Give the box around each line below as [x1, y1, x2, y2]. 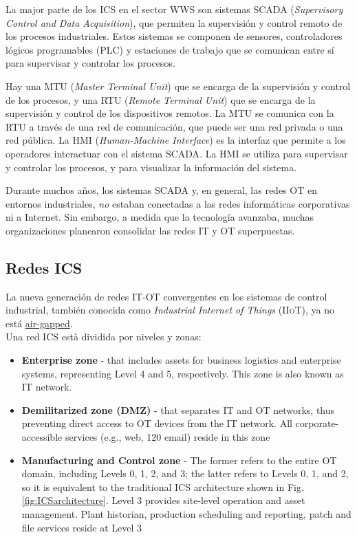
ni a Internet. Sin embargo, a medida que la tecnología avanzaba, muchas [6, 210, 314, 224]
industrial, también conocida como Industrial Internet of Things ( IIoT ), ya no [6, 303, 335, 317]
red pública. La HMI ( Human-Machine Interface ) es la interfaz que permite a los [6, 133, 346, 147]
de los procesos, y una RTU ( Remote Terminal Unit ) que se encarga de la [6, 92, 316, 107]
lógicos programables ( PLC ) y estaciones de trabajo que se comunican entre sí [6, 42, 334, 56]
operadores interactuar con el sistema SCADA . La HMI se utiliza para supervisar [6, 146, 348, 160]
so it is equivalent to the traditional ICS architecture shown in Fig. [21, 479, 304, 494]
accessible [21, 430, 63, 444]
